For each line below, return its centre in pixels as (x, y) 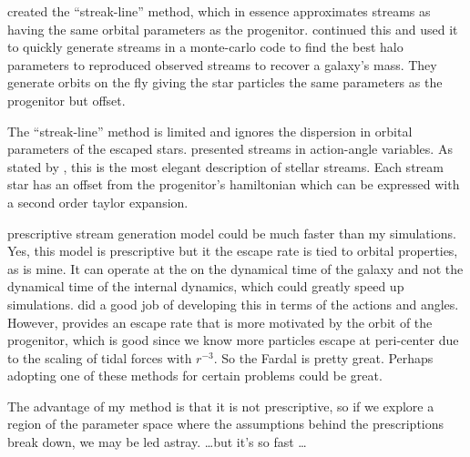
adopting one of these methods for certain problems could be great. (195, 376)
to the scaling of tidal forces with (100, 357)
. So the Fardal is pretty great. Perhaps (323, 357)
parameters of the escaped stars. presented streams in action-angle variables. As (230, 149)
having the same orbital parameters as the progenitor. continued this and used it (233, 29)
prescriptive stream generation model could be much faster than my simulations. (232, 233)
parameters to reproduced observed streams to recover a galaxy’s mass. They (222, 64)
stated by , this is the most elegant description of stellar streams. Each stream (225, 166)
